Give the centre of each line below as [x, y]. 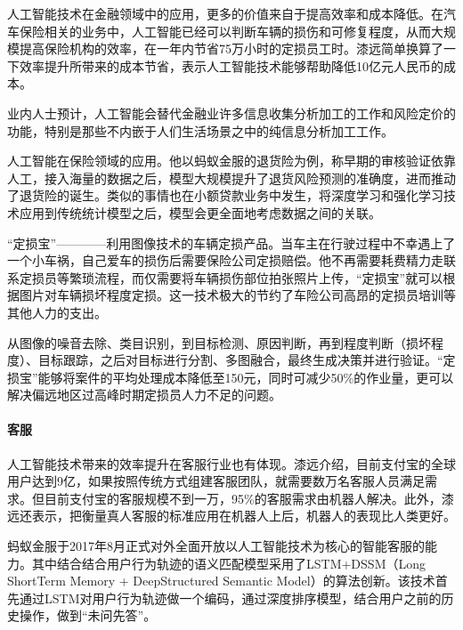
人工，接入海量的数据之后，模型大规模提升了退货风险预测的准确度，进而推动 [231, 178]
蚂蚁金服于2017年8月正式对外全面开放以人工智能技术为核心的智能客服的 [216, 546]
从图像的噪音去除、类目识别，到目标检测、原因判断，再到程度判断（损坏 [219, 342]
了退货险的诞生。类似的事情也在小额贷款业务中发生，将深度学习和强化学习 [225, 195]
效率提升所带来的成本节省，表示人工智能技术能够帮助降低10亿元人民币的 [231, 65]
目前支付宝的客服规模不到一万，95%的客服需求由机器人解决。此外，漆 [249, 498]
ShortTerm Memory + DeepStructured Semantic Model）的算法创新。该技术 [221, 581]
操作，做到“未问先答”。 [88, 615]
